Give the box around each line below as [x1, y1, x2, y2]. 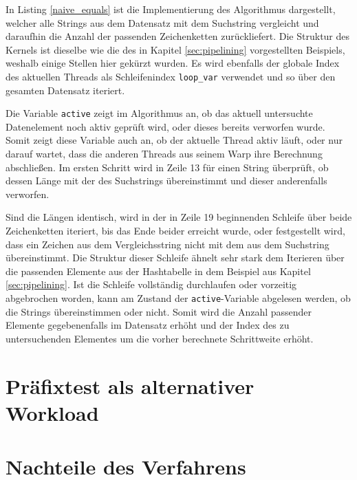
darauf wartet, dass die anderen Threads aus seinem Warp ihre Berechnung [6, 146, 323, 161]
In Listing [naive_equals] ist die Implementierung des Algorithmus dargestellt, [6, 2, 336, 16]
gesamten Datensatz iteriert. [6, 83, 125, 97]
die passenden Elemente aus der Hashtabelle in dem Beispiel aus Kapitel [6, 263, 311, 278]
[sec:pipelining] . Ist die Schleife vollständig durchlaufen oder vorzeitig [6, 277, 297, 292]
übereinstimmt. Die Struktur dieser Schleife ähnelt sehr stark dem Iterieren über [6, 250, 345, 265]
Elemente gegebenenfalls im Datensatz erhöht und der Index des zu [6, 318, 290, 332]
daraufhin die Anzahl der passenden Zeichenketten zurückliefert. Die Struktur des [6, 29, 350, 43]
